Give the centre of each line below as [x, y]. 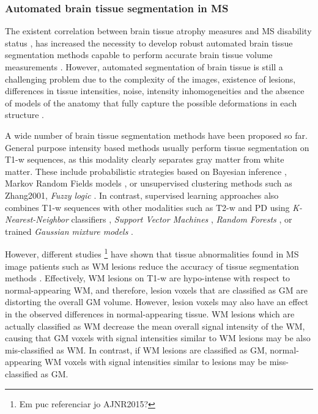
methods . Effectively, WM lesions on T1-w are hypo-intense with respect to [148, 278]
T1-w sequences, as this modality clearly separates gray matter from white [145, 159]
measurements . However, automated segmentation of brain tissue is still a [144, 67]
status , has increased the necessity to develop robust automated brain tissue [149, 43]
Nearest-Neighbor [37, 219]
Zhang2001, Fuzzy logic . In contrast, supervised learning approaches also [142, 195]
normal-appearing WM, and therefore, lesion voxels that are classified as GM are [156, 290]
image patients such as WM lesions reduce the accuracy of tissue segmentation [152, 266]
